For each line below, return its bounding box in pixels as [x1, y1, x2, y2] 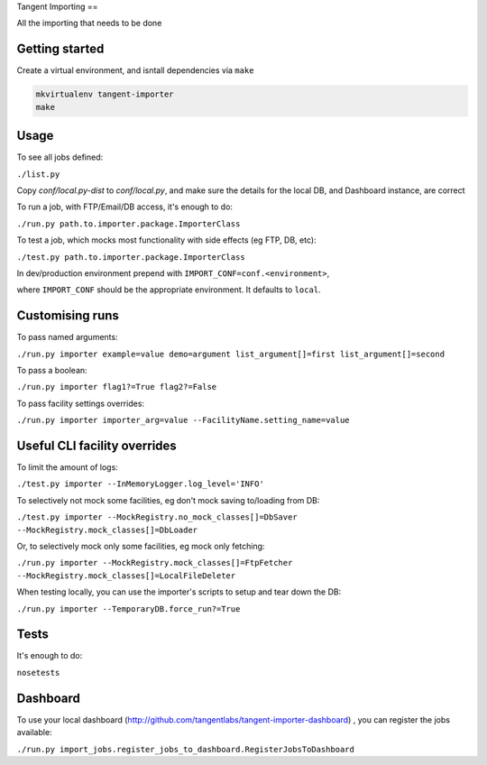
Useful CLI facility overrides [16, 438, 178, 453]
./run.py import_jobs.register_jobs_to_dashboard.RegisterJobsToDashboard [16, 744, 355, 754]
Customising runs [16, 308, 119, 324]
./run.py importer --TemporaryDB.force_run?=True [16, 604, 241, 613]
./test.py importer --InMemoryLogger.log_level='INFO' [16, 479, 265, 489]
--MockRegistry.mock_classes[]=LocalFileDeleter [16, 570, 236, 581]
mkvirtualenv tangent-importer [35, 89, 175, 99]
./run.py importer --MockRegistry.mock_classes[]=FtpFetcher [16, 558, 293, 568]
